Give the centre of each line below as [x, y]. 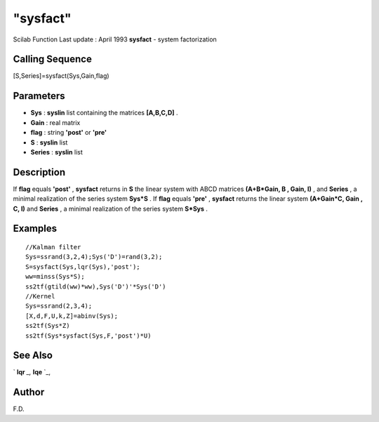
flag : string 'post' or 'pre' [68, 133]
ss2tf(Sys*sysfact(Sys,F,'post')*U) [88, 336]
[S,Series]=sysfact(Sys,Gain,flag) [61, 76]
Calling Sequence [53, 59]
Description [39, 172]
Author [29, 392]
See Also [33, 356]
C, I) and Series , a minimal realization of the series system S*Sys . [111, 209]
